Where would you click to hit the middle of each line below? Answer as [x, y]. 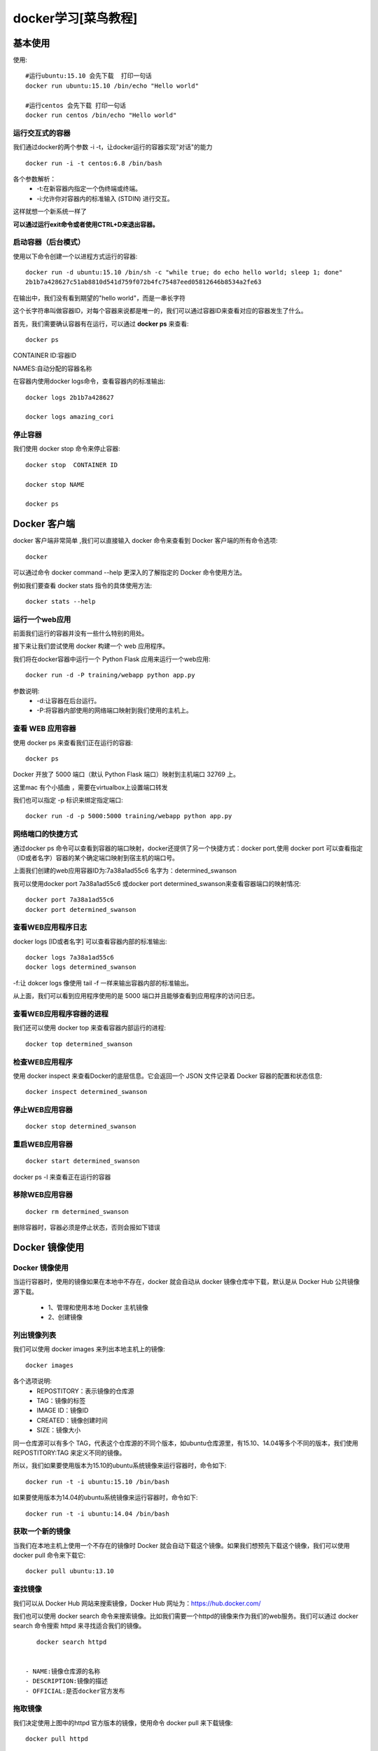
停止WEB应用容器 [43, 1110]
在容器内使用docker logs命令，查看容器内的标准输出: [89, 381]
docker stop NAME [55, 484]
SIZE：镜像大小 [58, 1430]
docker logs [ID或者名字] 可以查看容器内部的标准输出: [90, 941]
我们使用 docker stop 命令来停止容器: [66, 449]
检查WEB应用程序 [43, 1062]
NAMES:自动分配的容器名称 [52, 368]
